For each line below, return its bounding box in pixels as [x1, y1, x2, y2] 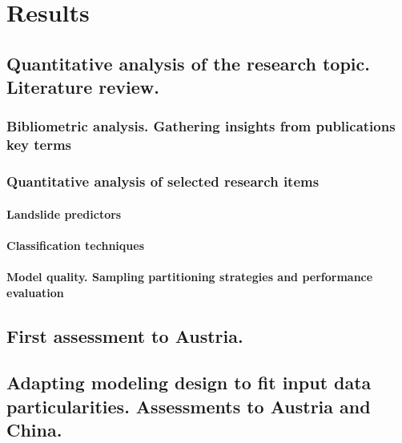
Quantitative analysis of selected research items [6, 171, 320, 191]
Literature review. [6, 75, 159, 99]
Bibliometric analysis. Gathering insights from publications [6, 116, 396, 136]
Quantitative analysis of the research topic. [6, 50, 370, 75]
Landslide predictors [6, 205, 122, 222]
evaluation [6, 284, 64, 300]
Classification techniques [6, 236, 144, 253]
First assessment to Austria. [6, 323, 243, 348]
